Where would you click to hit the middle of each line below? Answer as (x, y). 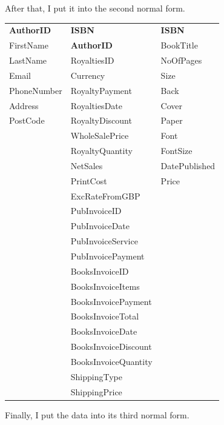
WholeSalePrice (100, 136)
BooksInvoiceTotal (105, 316)
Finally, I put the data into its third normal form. (97, 414)
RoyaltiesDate (96, 105)
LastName (28, 60)
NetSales (87, 165)
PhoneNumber (36, 90)
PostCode (27, 120)
